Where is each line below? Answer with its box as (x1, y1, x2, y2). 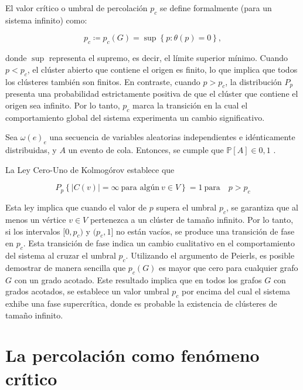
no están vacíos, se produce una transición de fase (115, 225, 295, 237)
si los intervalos (5, 225, 60, 237)
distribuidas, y (5, 144, 57, 156)
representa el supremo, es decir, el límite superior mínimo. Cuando (49, 52, 288, 64)
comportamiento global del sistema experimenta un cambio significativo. (5, 111, 265, 123)
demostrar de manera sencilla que (5, 261, 126, 273)
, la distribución (225, 75, 282, 87)
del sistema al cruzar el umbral (5, 249, 116, 262)
